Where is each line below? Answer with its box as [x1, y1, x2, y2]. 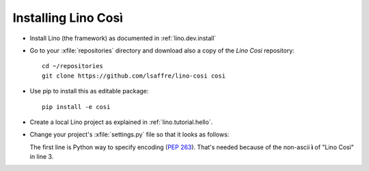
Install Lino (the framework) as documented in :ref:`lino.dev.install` [29, 34, 217, 42]
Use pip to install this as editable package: [29, 87, 149, 95]
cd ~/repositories [42, 62, 104, 70]
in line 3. [29, 153, 54, 161]
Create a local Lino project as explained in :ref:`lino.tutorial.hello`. [29, 118, 213, 126]
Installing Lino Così [12, 10, 123, 25]
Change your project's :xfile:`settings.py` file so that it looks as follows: [29, 130, 230, 139]
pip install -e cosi [42, 103, 111, 110]
